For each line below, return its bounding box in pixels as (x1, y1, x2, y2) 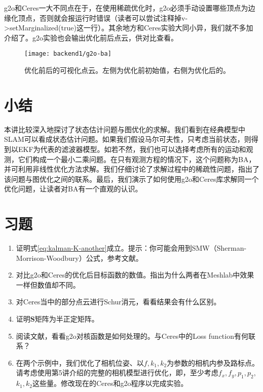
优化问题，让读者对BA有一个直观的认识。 (4, 183, 142, 194)
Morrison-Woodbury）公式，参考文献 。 (16, 252, 143, 263)
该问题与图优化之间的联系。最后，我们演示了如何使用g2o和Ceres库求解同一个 (4, 173, 259, 184)
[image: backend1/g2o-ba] (24, 50, 111, 58)
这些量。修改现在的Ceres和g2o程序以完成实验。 (32, 378, 188, 388)
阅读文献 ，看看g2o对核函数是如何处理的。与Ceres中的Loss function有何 (16, 330, 248, 341)
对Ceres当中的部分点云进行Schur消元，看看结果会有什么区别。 (16, 296, 221, 307)
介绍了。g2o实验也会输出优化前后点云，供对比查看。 (4, 32, 178, 43)
